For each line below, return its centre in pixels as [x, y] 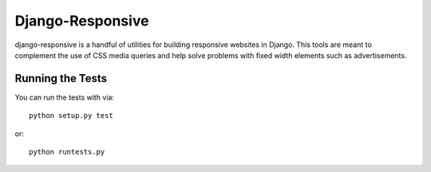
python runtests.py [67, 152]
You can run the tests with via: [65, 97]
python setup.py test [71, 116]
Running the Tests [61, 78]
